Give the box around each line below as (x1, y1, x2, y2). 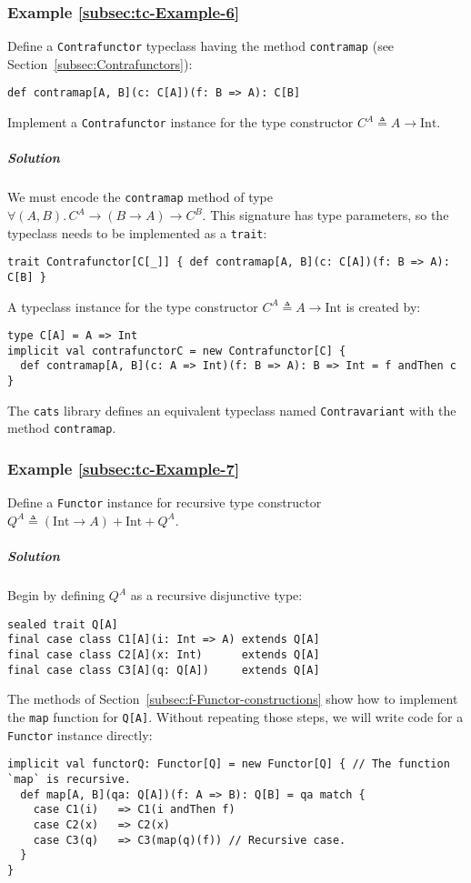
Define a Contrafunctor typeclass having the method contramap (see (7, 36, 395, 55)
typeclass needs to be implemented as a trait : (7, 223, 267, 242)
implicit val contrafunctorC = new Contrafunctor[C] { (7, 344, 346, 357)
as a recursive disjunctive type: (130, 586, 303, 605)
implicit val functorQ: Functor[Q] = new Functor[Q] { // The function (7, 758, 450, 771)
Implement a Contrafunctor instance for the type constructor (7, 113, 354, 132)
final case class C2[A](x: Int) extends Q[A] (7, 648, 320, 662)
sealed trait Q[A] (7, 617, 118, 631)
